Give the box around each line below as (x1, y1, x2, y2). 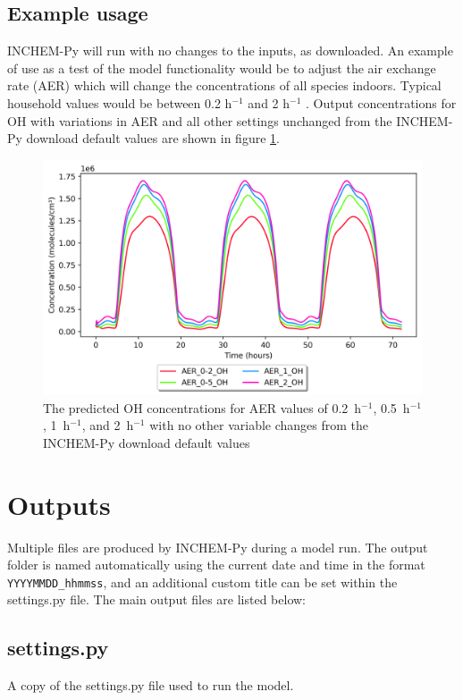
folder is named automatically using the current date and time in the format (7, 555, 425, 574)
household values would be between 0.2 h (7, 93, 232, 112)
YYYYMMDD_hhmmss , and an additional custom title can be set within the (7, 572, 398, 591)
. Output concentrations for (306, 93, 457, 112)
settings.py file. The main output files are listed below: (7, 590, 307, 609)
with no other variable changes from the (149, 416, 369, 434)
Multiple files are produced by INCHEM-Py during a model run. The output (7, 537, 428, 556)
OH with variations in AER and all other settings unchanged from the (7, 111, 392, 130)
